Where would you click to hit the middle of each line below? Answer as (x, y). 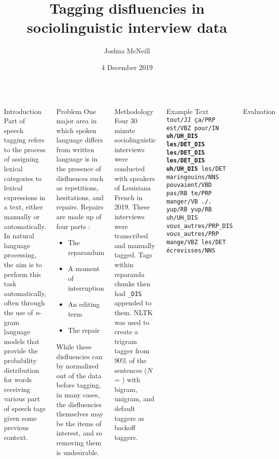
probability (20, 360)
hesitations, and (80, 197)
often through (24, 303)
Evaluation (259, 111)
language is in (77, 159)
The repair (84, 330)
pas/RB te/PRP (189, 193)
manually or (22, 217)
